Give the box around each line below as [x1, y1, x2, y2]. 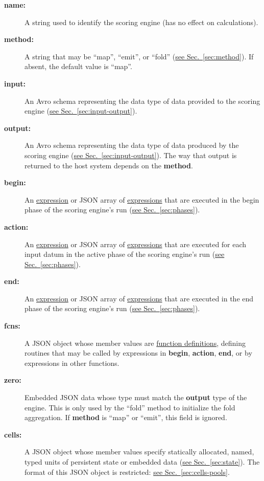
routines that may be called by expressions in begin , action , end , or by [25, 347, 252, 358]
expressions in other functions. [25, 357, 119, 368]
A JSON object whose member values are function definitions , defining [25, 337, 246, 348]
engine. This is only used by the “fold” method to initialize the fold [25, 402, 235, 412]
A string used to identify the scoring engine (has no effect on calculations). [25, 16, 258, 27]
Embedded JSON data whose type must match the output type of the [25, 392, 247, 403]
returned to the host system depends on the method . [25, 160, 193, 170]
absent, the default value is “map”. [25, 61, 132, 72]
